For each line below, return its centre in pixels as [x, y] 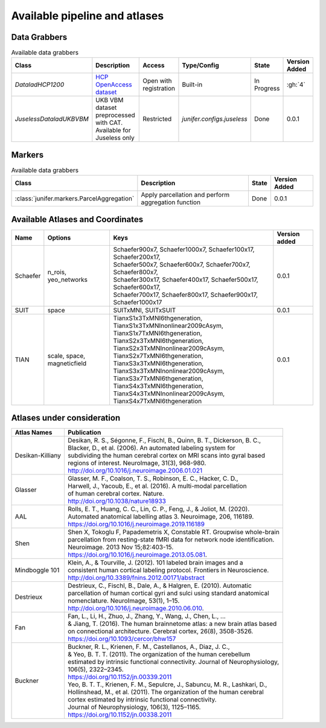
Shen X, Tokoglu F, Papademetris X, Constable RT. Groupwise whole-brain [174, 532]
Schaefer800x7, [136, 272]
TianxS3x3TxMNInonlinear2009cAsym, [169, 371]
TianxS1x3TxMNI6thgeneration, [158, 318]
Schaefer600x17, [137, 287]
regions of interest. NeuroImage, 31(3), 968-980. [137, 463]
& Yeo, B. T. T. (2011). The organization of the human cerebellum [159, 654]
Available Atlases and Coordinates [77, 219]
